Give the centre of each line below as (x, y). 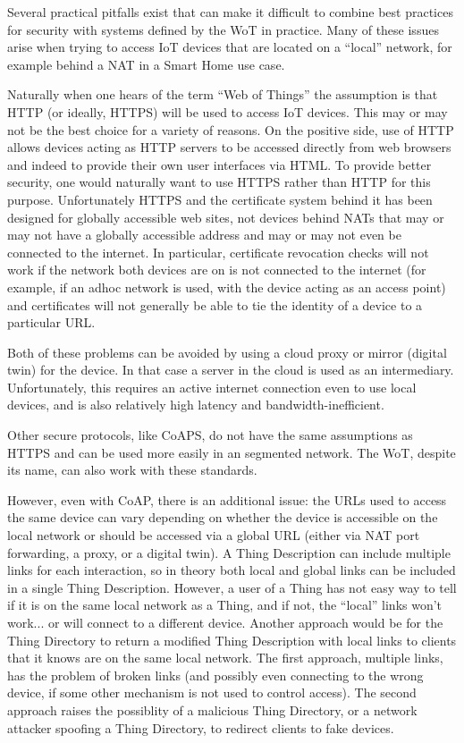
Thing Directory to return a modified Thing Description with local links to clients (232, 640)
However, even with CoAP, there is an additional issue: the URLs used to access (227, 499)
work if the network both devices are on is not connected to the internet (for (217, 270)
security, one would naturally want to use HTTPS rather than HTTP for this (219, 182)
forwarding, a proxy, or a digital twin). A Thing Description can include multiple (229, 552)
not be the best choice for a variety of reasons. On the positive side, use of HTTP (231, 129)
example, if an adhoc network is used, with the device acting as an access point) (227, 287)
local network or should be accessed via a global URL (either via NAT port (214, 535)
